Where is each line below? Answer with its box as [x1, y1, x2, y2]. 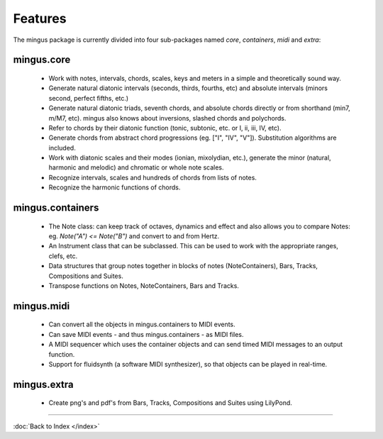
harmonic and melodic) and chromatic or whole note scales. [48, 163, 224, 172]
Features [13, 11, 67, 26]
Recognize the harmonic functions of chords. [48, 183, 181, 191]
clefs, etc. [48, 252, 78, 260]
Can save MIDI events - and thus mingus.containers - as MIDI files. [48, 330, 244, 338]
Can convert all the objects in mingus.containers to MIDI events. [48, 320, 235, 329]
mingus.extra [13, 378, 74, 390]
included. [48, 143, 76, 152]
